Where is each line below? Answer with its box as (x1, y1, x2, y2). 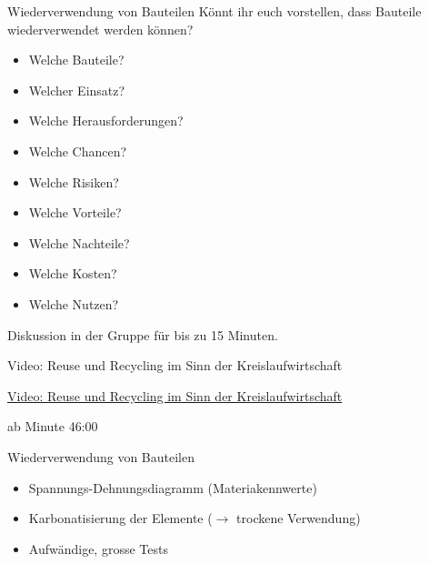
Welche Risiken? (28, 172, 119, 191)
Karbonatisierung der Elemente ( (28, 509, 213, 528)
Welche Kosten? (28, 264, 117, 283)
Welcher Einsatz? (28, 80, 125, 99)
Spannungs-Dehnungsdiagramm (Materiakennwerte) (28, 478, 317, 497)
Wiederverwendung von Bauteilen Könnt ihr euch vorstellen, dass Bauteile (7, 2, 422, 20)
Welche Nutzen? (28, 294, 119, 313)
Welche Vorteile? (28, 203, 122, 222)
